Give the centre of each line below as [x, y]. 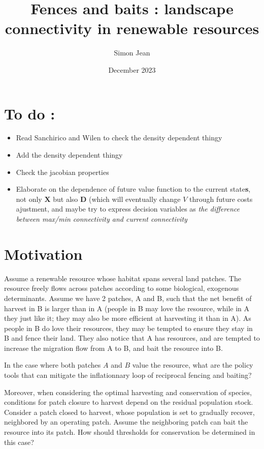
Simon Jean [132, 53]
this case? [19, 442]
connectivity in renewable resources [132, 28]
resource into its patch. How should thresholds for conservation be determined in [130, 432]
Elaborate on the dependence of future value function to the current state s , [133, 189]
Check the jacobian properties [62, 172]
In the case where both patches [53, 365]
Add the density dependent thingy [69, 155]
